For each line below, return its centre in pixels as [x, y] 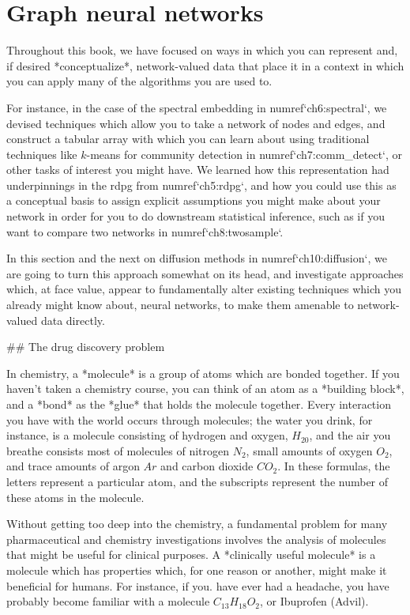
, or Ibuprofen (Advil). [314, 601]
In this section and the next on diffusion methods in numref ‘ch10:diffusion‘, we [197, 258]
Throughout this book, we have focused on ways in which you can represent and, [202, 50]
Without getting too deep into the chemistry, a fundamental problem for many [197, 524]
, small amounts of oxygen [309, 450]
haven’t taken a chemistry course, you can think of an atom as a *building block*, [205, 389]
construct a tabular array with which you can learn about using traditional [188, 139]
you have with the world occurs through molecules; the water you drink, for [190, 419]
